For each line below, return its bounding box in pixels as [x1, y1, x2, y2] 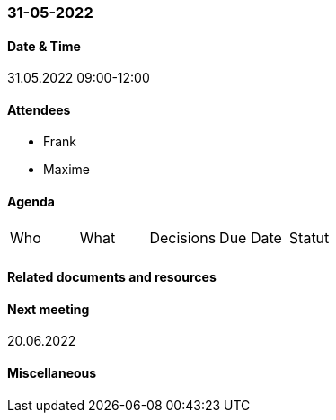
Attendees [7, 101, 71, 118]
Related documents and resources [7, 269, 217, 285]
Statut [288, 228, 330, 247]
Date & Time [7, 38, 81, 54]
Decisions [149, 228, 217, 247]
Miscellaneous [7, 365, 97, 381]
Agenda [7, 194, 55, 210]
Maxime [43, 162, 90, 178]
